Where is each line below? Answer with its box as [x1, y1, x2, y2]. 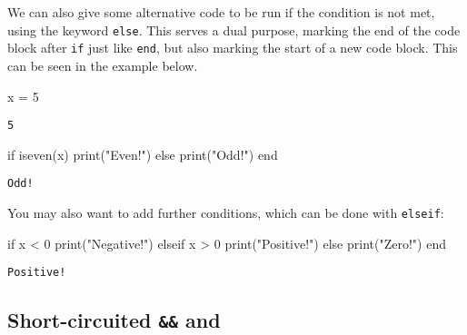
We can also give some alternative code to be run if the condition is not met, [7, 3, 435, 21]
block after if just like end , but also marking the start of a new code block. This [7, 38, 458, 57]
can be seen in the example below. [7, 55, 198, 74]
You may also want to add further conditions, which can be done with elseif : [7, 203, 444, 222]
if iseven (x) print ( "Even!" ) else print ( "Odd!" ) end [7, 144, 278, 163]
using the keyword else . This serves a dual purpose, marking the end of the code [7, 20, 461, 39]
